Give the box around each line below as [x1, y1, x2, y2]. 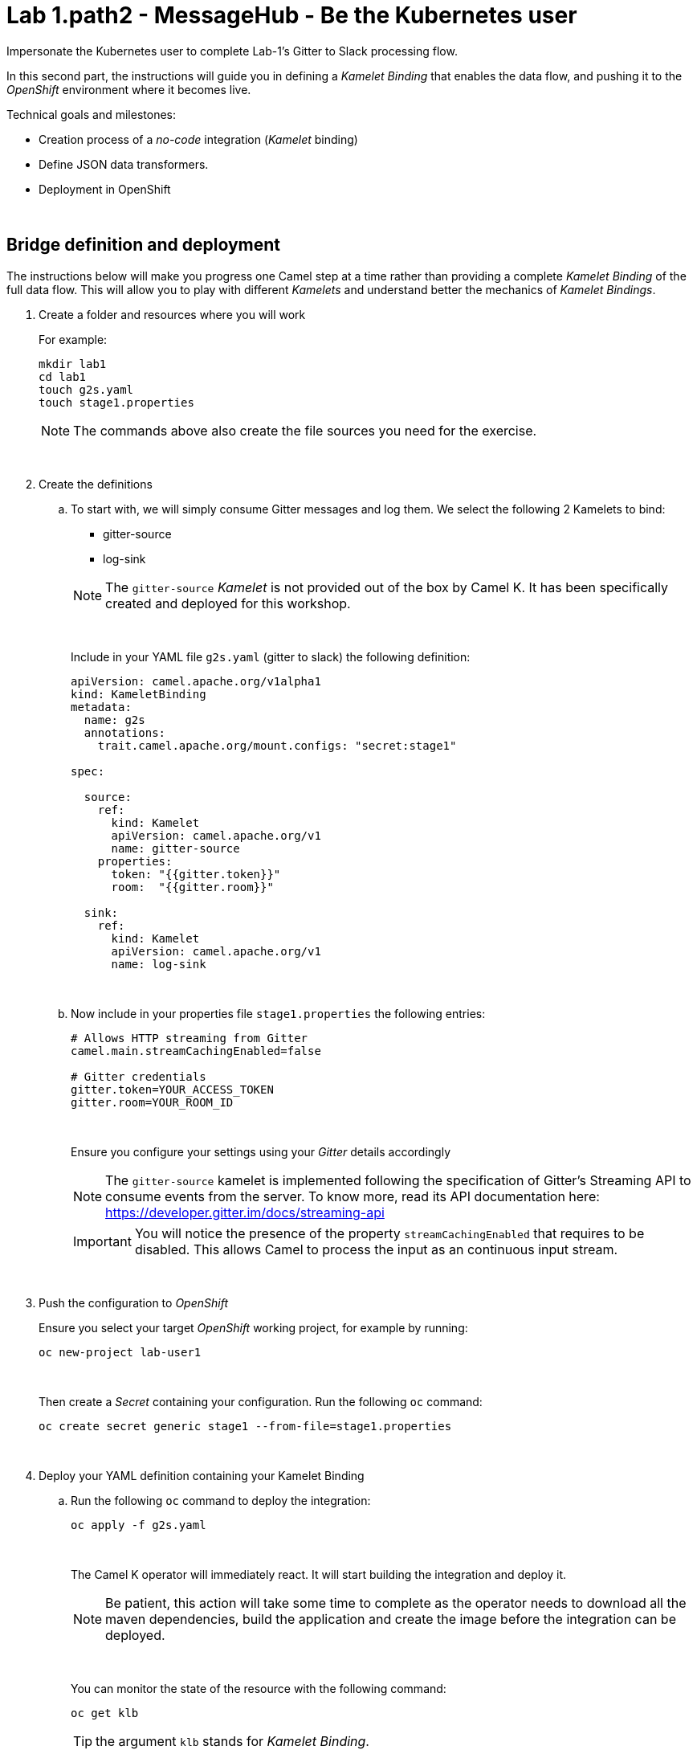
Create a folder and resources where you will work [39, 307, 306, 321]
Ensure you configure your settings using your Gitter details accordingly [71, 1144, 450, 1159]
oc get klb [71, 1706, 139, 1719]
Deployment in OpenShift [39, 182, 171, 196]
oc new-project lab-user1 [39, 1345, 202, 1359]
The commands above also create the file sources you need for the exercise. [73, 422, 537, 439]
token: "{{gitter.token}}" [111, 867, 281, 881]
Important [73, 1233, 132, 1249]
